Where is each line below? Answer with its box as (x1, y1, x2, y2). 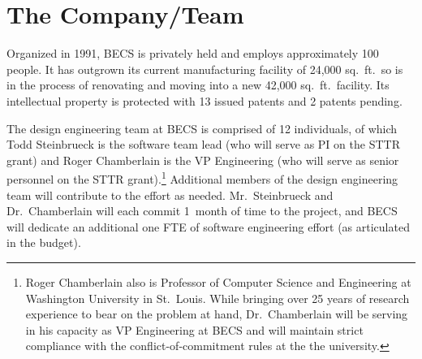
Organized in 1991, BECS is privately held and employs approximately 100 (6, 45, 379, 62)
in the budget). (6, 234, 81, 251)
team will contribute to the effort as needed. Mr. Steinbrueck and (6, 186, 334, 203)
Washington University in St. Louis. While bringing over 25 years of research (25, 289, 410, 306)
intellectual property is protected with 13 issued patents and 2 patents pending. (6, 92, 403, 109)
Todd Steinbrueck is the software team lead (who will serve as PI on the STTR (6, 136, 400, 153)
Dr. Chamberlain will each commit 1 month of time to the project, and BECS (6, 202, 398, 219)
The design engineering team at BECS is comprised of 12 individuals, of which (6, 119, 398, 136)
